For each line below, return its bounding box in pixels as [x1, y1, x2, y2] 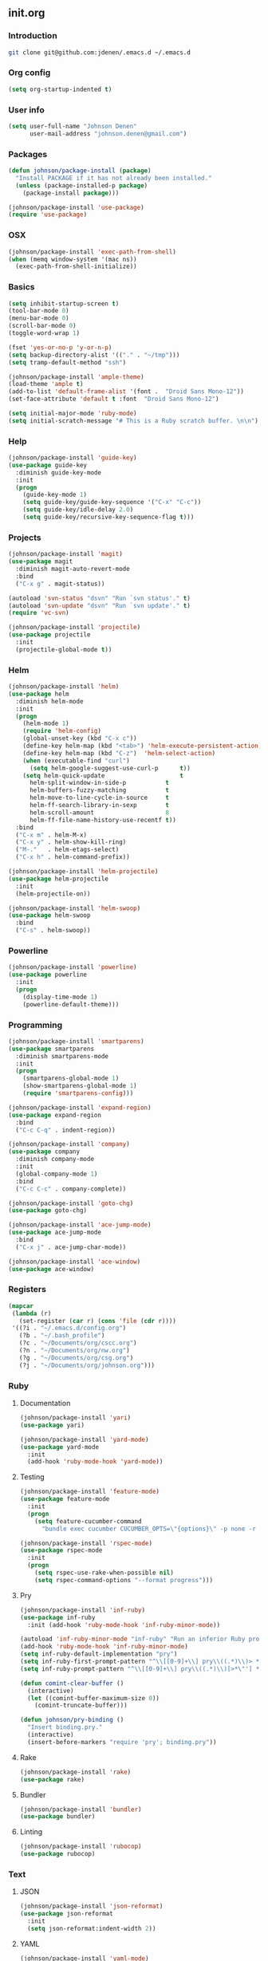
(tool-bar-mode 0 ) [8, 307, 69, 315]
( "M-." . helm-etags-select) [15, 845, 120, 854]
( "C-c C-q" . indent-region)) [15, 1126, 116, 1134]
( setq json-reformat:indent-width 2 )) [27, 1924, 156, 1932]
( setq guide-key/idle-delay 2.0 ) [22, 506, 134, 514]
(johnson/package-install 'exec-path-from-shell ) [8, 247, 177, 256]
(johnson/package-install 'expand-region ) [8, 1104, 152, 1112]
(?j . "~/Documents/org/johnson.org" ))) [18, 1361, 156, 1369]
